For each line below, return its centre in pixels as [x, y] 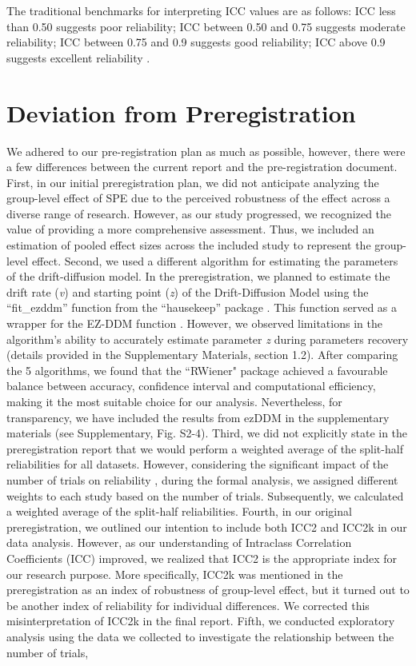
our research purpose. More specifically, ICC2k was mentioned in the [175, 574]
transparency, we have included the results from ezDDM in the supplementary [198, 417]
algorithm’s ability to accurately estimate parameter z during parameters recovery [208, 339]
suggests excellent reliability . [78, 57]
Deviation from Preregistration [181, 112]
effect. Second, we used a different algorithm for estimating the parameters [215, 260]
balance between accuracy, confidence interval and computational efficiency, [191, 386]
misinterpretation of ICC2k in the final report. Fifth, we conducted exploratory [201, 621]
